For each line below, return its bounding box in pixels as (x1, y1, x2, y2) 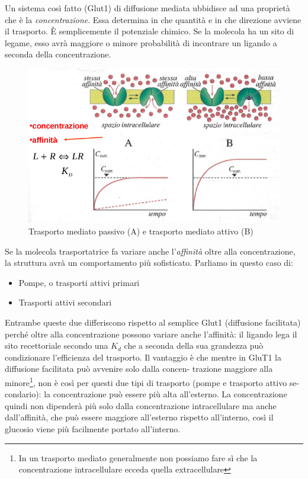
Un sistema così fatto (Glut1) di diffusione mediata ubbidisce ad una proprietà (5, 2, 290, 14)
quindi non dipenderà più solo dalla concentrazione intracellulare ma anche (5, 399, 277, 412)
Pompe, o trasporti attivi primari (18, 276, 140, 288)
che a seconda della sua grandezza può (124, 339, 264, 352)
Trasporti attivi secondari (18, 296, 112, 308)
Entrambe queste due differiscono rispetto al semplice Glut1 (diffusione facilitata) (5, 316, 301, 328)
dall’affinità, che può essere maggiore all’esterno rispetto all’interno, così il (5, 411, 274, 423)
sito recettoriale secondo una (5, 339, 108, 352)
